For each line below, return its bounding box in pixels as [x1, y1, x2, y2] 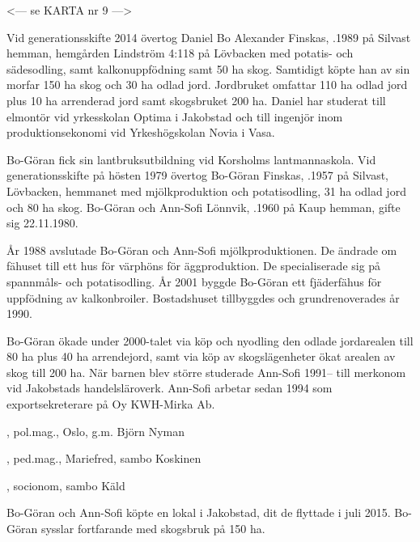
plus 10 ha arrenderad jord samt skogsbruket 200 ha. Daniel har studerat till [6, 91, 386, 108]
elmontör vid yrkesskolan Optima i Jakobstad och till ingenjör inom [6, 108, 343, 125]
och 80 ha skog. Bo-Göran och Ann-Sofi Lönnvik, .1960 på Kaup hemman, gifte [6, 198, 401, 215]
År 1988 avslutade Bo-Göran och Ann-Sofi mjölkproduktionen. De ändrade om [6, 241, 397, 258]
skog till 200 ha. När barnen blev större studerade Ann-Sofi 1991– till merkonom [6, 363, 406, 380]
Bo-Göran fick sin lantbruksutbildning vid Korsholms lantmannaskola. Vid [6, 150, 376, 167]
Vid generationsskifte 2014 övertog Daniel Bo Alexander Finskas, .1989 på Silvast [6, 28, 411, 45]
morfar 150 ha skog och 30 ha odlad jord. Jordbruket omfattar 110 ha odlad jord [6, 76, 408, 93]
